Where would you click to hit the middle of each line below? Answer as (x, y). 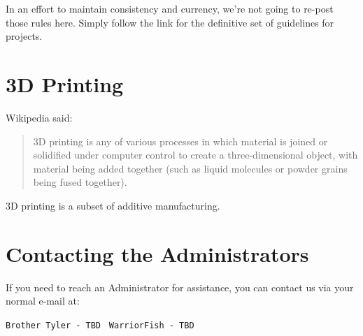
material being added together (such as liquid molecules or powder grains (190, 168)
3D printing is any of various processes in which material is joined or (180, 141)
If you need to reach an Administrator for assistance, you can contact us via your (180, 287)
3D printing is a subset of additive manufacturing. (113, 205)
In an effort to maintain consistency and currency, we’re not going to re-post (170, 8)
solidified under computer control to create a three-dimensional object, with (195, 155)
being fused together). (80, 182)
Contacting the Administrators (157, 253)
